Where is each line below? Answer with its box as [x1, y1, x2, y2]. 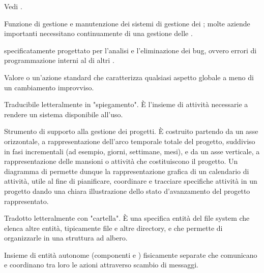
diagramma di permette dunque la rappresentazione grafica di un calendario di [4, 165, 249, 176]
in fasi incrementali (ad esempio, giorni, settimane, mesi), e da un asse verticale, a [4, 146, 260, 156]
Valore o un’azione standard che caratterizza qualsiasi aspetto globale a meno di [4, 72, 254, 82]
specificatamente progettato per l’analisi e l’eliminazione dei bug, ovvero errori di [4, 45, 257, 55]
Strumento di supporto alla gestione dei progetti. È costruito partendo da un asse [4, 126, 258, 136]
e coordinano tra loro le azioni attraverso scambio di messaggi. [4, 259, 198, 270]
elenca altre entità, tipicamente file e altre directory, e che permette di [4, 222, 223, 233]
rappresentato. [4, 195, 49, 206]
